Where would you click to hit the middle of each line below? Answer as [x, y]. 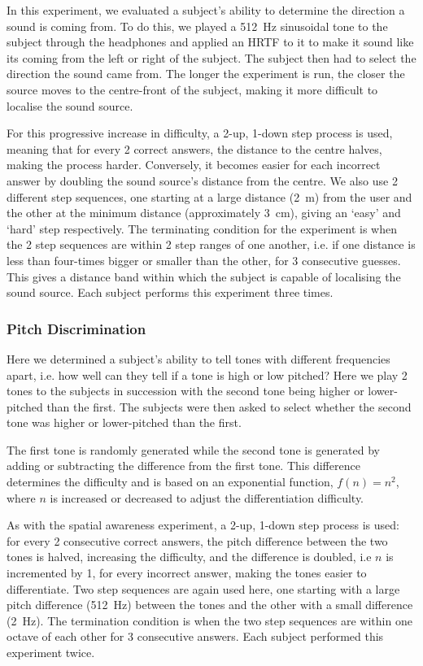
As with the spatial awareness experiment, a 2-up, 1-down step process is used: [203, 525]
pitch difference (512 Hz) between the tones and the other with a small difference [210, 605]
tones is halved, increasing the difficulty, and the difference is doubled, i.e [189, 557]
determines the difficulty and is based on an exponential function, [170, 482]
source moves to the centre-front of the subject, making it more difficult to [192, 89]
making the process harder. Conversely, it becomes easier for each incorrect [194, 165]
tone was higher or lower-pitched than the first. [124, 422]
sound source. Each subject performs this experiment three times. [170, 292]
